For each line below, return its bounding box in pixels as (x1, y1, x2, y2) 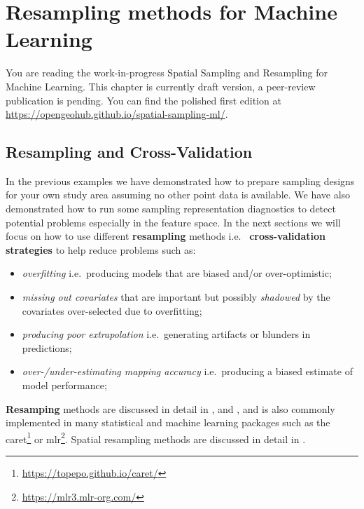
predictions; (22, 340, 72, 355)
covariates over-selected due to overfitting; (22, 303, 202, 318)
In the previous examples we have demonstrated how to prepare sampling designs (6, 173, 355, 188)
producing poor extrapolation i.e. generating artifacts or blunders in (22, 327, 311, 341)
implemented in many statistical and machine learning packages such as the (6, 415, 330, 430)
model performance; (22, 378, 107, 393)
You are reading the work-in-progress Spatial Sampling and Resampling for (6, 65, 328, 80)
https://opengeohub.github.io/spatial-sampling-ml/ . (6, 107, 228, 121)
